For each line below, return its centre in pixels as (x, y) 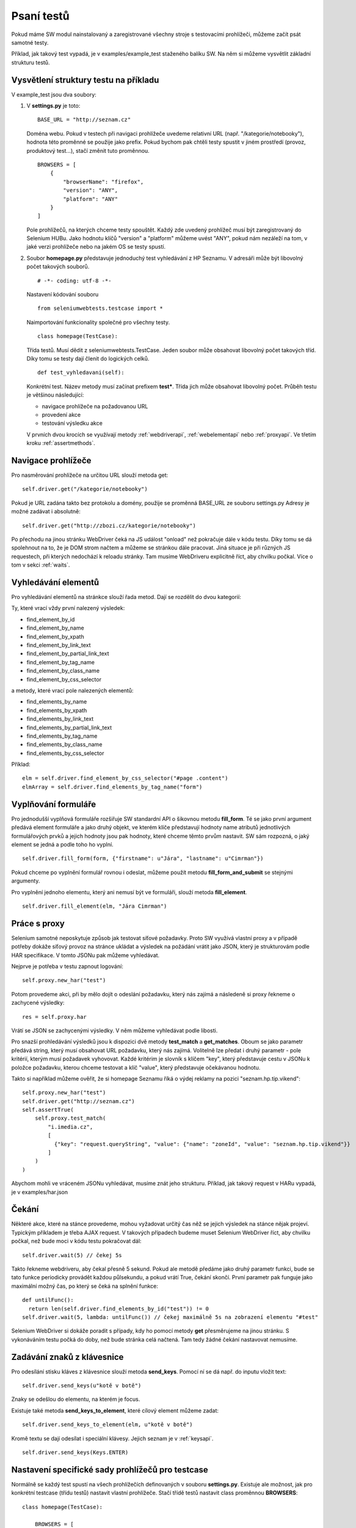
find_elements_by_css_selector (65, 753)
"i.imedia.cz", (71, 1127)
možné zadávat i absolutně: (46, 512)
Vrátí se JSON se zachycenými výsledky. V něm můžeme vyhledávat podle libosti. (114, 1030)
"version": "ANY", (91, 190)
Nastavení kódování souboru (63, 295)
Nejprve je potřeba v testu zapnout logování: (67, 966)
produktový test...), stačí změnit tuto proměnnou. (88, 150)
